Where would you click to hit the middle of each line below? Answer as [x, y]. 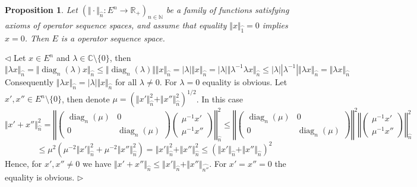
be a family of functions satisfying [228, 9]
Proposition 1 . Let [41, 9]
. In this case [219, 99]
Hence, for [23, 163]
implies [275, 25]
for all [126, 81]
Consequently [29, 81]
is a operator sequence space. [113, 38]
